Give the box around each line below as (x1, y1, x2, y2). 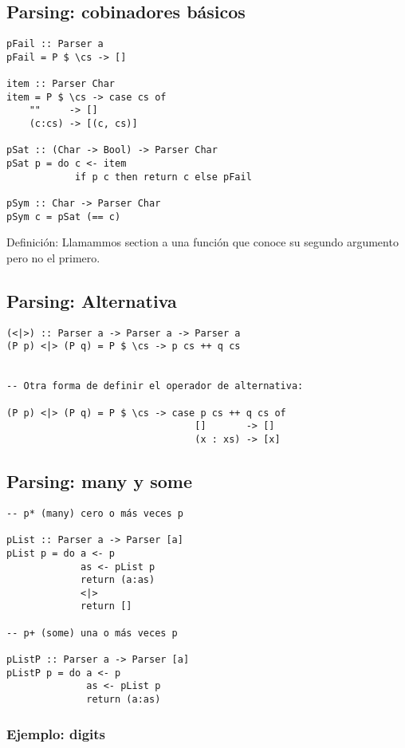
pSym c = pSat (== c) (6, 211, 121, 222)
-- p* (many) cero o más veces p (6, 507, 183, 519)
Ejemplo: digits (6, 723, 106, 743)
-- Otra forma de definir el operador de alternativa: (6, 380, 304, 392)
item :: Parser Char (6, 78, 116, 90)
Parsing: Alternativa (6, 288, 177, 313)
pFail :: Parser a (6, 38, 104, 50)
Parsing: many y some (6, 469, 192, 494)
